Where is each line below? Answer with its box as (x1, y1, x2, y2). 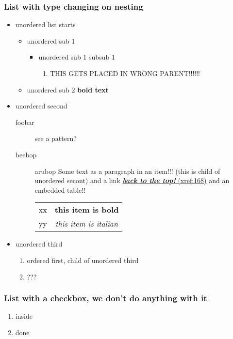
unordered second (15, 101, 67, 111)
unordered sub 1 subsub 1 (38, 52, 115, 62)
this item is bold (54, 204, 119, 216)
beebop (15, 149, 37, 159)
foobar (15, 117, 34, 127)
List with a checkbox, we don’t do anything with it (4, 292, 207, 304)
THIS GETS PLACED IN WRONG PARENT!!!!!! (50, 68, 200, 78)
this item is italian (55, 218, 118, 230)
